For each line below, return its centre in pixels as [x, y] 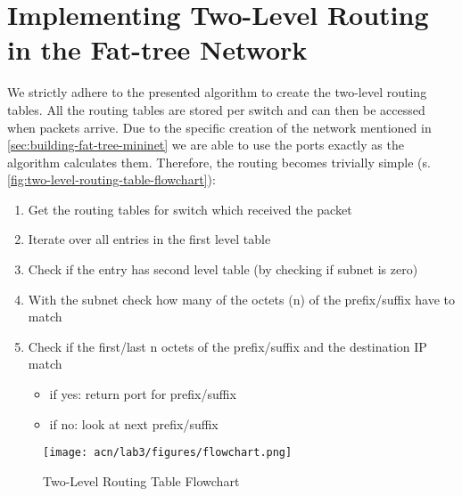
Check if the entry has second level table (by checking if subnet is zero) [223, 269]
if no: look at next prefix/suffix [134, 423]
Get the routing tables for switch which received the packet [190, 209]
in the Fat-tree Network [157, 49]
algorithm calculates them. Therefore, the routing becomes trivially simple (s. [219, 162]
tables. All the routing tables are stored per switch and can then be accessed [216, 109]
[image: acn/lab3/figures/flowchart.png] [168, 453]
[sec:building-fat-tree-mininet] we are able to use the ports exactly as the [206, 145]
